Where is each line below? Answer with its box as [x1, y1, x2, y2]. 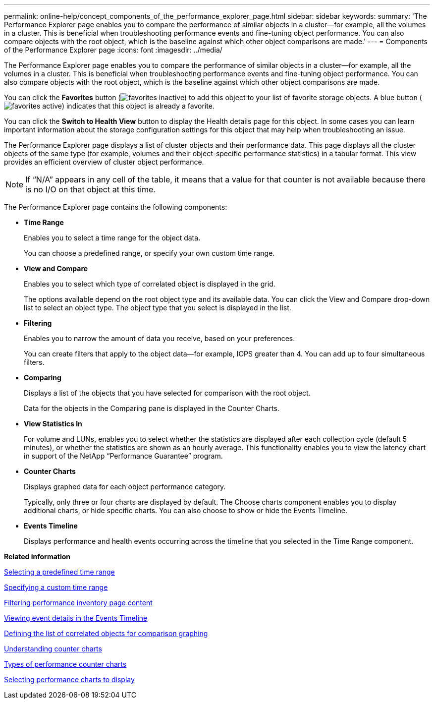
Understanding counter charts [4, 644, 102, 653]
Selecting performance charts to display [4, 675, 135, 684]
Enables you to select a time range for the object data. [24, 234, 201, 242]
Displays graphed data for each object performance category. [24, 482, 226, 491]
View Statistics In [24, 419, 82, 428]
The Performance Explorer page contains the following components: [4, 203, 227, 211]
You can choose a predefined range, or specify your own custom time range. [24, 249, 275, 257]
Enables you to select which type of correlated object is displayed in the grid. [24, 280, 275, 288]
